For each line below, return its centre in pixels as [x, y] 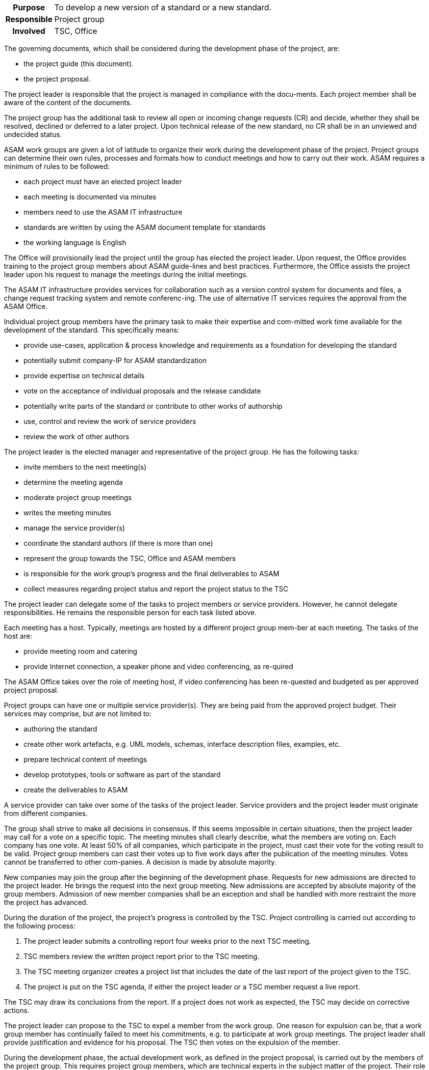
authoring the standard [61, 729]
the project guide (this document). [79, 64]
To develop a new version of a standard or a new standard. [163, 7]
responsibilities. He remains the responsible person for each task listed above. [130, 612]
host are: [18, 636]
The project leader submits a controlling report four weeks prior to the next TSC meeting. [167, 941]
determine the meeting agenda [73, 482]
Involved [29, 31]
